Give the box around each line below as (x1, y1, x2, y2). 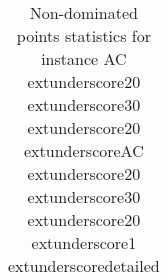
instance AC (41, 47, 127, 70)
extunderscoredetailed (8, 254, 160, 277)
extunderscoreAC (24, 139, 144, 162)
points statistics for (16, 24, 151, 47)
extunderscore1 (31, 231, 137, 254)
